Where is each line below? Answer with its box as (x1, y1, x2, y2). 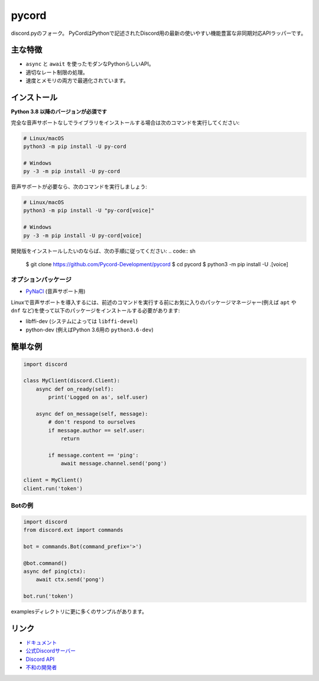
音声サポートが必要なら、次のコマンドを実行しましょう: (11, 183, 148, 191)
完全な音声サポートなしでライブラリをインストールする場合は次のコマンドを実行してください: (11, 119, 240, 126)
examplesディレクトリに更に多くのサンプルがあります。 (11, 608, 148, 615)
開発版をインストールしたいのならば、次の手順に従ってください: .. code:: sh (11, 247, 196, 254)
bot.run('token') (23, 593, 74, 600)
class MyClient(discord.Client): (23, 377, 121, 384)
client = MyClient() (23, 477, 83, 483)
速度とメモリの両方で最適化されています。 (25, 77, 129, 84)
